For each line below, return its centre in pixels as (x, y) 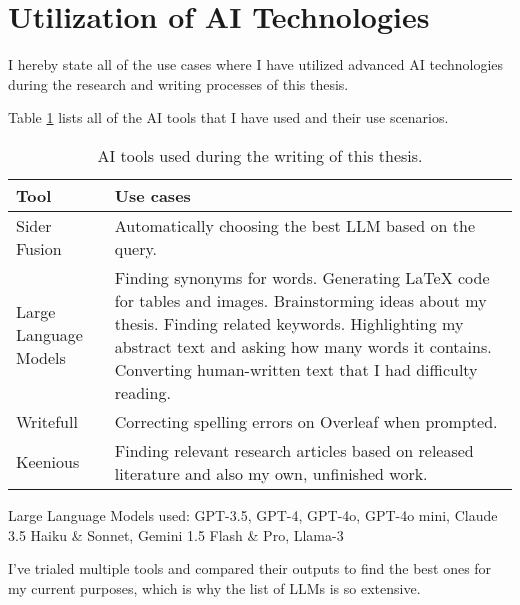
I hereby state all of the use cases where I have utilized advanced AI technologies (256, 64)
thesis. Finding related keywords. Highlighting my (289, 323)
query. (136, 248)
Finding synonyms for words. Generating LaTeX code (302, 277)
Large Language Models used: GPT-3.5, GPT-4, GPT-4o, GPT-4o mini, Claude (253, 514)
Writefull (47, 421)
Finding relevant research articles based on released (294, 450)
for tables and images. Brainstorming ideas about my (300, 300)
